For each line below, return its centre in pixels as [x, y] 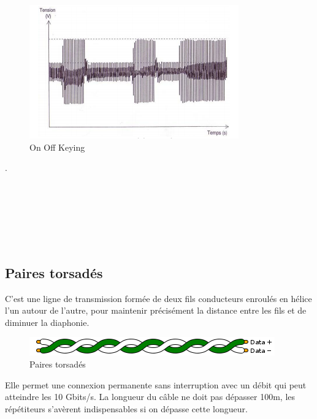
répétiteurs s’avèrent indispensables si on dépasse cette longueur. [126, 408]
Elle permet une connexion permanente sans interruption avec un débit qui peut [156, 384]
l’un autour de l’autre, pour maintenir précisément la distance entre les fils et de [156, 310]
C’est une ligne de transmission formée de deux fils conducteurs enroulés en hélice [158, 298]
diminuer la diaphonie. [47, 322]
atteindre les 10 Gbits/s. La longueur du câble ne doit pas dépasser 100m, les [150, 397]
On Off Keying [57, 147]
